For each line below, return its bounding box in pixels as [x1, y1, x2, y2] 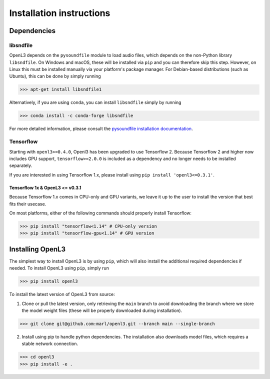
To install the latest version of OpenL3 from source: [9, 291, 115, 297]
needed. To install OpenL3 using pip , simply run [9, 265, 109, 271]
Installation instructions [9, 7, 110, 18]
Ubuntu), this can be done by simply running [9, 73, 101, 79]
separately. [9, 162, 32, 168]
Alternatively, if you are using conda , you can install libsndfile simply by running [9, 99, 181, 105]
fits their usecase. [9, 200, 46, 207]
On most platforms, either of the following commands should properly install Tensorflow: [9, 210, 192, 216]
